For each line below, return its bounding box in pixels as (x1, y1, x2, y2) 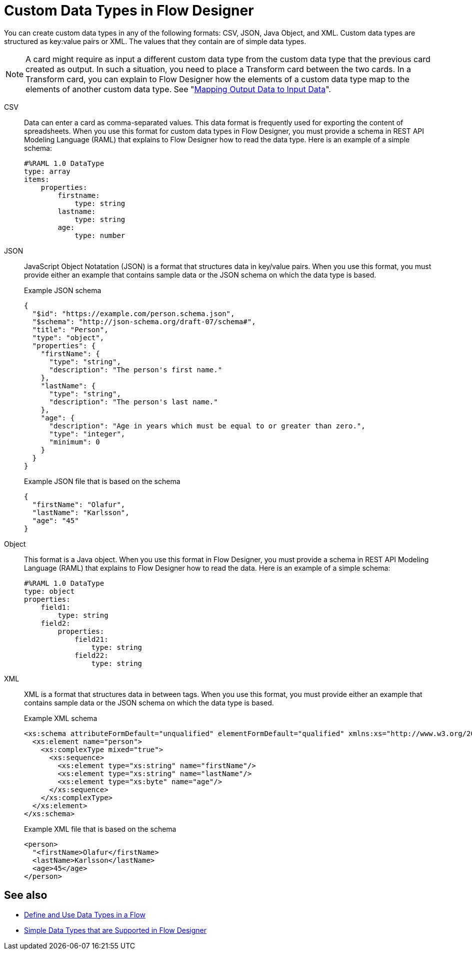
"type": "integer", (49, 429, 125, 438)
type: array (24, 167, 70, 175)
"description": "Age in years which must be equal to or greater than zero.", (49, 421, 365, 430)
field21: (74, 635, 108, 643)
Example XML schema (24, 713, 97, 723)
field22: (74, 651, 108, 659)
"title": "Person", (32, 325, 108, 334)
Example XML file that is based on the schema (24, 824, 176, 833)
